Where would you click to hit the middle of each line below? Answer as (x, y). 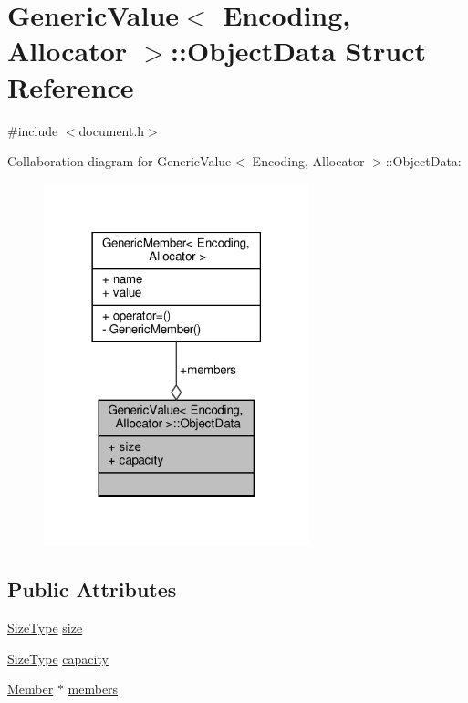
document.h (112, 130)
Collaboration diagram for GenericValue (120, 161)
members (93, 689)
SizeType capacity (58, 658)
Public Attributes (92, 589)
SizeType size (45, 628)
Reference (71, 86)
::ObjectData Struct (298, 51)
